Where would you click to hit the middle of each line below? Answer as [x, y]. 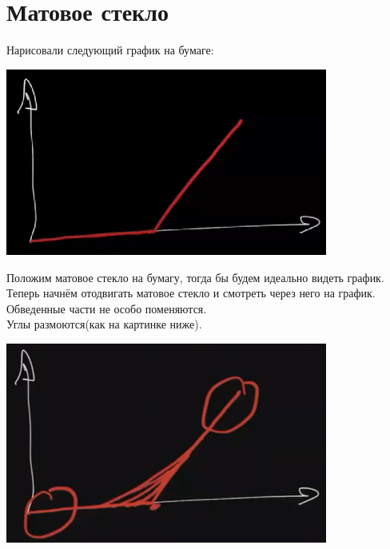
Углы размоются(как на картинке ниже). [104, 324]
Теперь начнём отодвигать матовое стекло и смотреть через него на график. [191, 293]
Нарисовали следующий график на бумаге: [110, 50]
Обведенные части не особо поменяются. [107, 308]
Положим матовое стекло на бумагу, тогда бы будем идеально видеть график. [195, 277]
